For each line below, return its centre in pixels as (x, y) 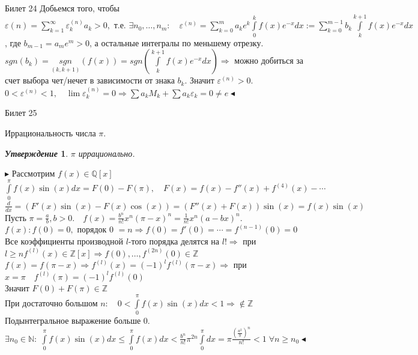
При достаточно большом (51, 302)
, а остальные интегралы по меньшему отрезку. (177, 42)
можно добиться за (269, 60)
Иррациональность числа (50, 132)
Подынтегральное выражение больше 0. (77, 320)
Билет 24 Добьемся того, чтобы (62, 8)
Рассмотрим (33, 173)
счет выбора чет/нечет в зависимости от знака (90, 80)
